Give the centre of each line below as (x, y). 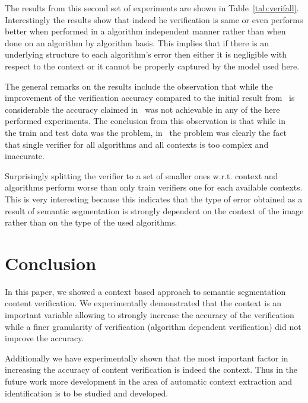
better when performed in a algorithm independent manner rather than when (145, 31)
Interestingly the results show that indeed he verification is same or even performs (154, 19)
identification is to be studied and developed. (87, 393)
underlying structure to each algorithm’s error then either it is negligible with (146, 54)
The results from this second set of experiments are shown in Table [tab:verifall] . (152, 8)
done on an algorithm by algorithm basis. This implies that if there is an (137, 42)
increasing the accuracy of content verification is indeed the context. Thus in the (151, 369)
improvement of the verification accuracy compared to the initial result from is (150, 98)
